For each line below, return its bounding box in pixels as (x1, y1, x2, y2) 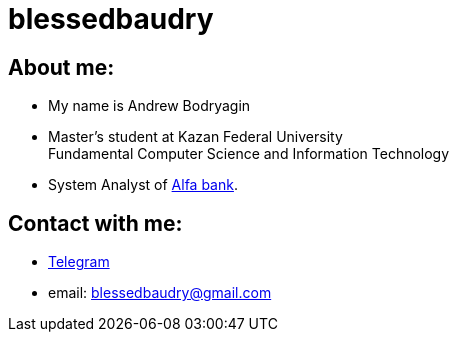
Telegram (48, 253, 110, 271)
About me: (8, 54, 115, 80)
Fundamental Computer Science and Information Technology (48, 145, 450, 163)
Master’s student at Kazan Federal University (48, 128, 343, 146)
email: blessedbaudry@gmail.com (48, 284, 272, 302)
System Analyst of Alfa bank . (48, 176, 238, 194)
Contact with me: (8, 210, 183, 236)
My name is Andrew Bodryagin (48, 97, 251, 115)
